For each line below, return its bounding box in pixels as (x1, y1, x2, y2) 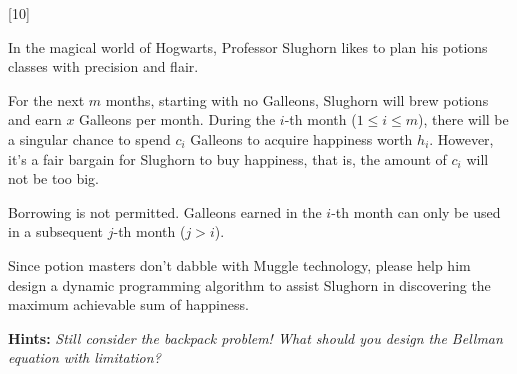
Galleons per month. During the (79, 109, 276, 130)
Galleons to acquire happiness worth (190, 128, 413, 149)
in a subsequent (8, 221, 104, 242)
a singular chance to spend (8, 128, 171, 149)
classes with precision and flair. (8, 56, 199, 77)
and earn (8, 109, 62, 130)
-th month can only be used (331, 201, 501, 222)
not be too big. (8, 168, 100, 189)
